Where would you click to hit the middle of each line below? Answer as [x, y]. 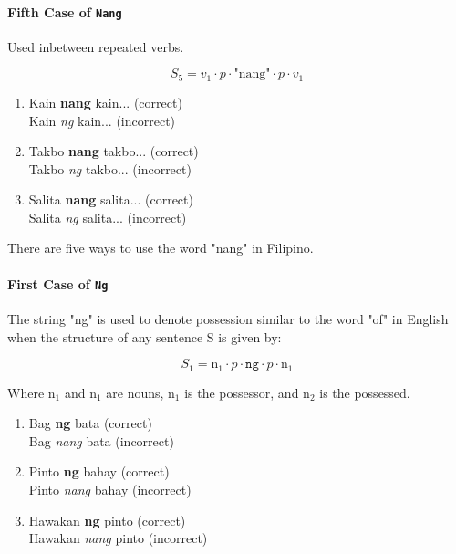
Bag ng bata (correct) [90, 423]
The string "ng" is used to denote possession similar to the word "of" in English [228, 318]
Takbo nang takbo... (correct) [114, 151]
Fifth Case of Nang [65, 11]
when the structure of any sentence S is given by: [145, 336]
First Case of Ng [58, 283]
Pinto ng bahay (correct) [99, 471]
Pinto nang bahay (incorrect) [110, 489]
